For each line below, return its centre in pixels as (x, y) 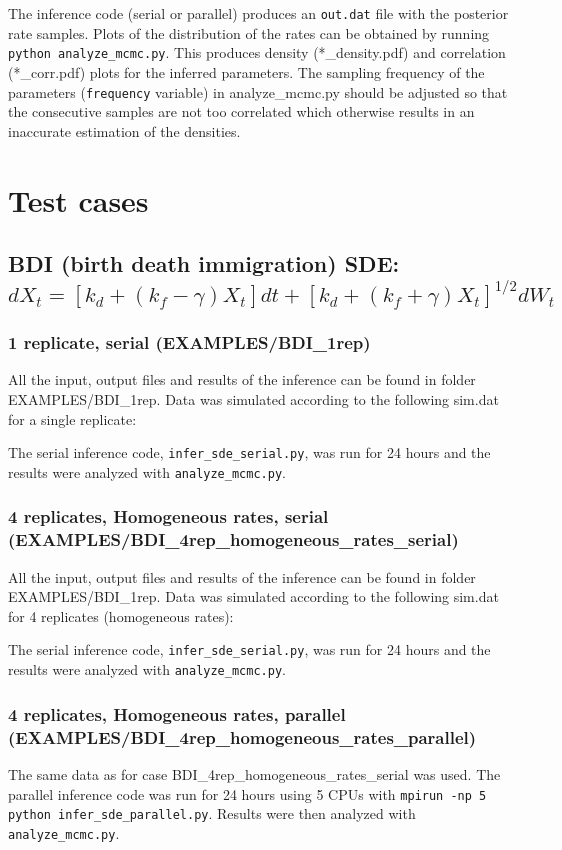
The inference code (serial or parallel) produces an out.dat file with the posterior (258, 13)
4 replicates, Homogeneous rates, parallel (177, 713)
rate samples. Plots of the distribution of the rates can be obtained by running (249, 32)
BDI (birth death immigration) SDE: (204, 263)
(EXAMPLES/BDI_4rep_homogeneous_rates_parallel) (242, 736)
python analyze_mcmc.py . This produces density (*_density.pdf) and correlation (257, 52)
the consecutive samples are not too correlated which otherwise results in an (241, 111)
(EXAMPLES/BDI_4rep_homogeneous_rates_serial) (233, 539)
